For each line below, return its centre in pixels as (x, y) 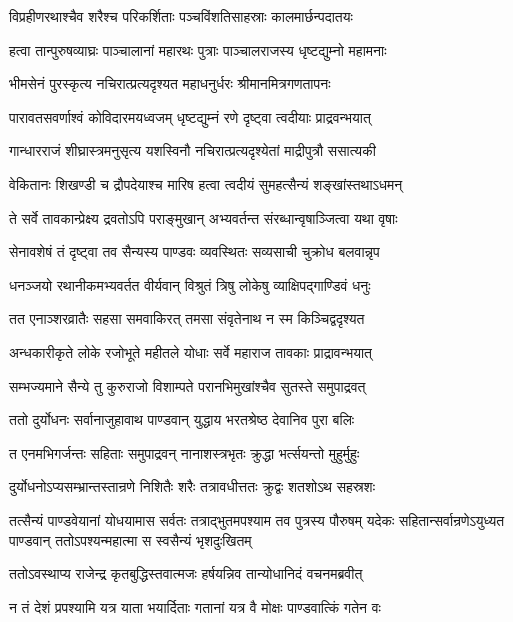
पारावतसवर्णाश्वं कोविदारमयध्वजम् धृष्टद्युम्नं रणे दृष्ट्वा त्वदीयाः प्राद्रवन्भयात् (190, 116)
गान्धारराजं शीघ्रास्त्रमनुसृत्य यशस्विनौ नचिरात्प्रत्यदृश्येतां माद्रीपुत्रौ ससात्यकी (192, 150)
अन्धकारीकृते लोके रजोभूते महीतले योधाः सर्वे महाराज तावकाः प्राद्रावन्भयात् (191, 351)
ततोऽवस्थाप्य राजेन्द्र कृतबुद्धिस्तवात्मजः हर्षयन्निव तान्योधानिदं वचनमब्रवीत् (186, 573)
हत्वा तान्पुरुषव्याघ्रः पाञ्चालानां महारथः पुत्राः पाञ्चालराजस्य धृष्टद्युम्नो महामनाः (198, 49)
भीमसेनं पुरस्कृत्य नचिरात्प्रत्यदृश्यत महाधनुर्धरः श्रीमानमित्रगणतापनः (170, 83)
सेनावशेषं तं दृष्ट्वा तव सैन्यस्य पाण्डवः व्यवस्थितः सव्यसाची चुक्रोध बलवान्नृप (194, 251)
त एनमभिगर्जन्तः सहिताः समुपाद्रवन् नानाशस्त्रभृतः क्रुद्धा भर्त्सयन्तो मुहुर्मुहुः (184, 452)
